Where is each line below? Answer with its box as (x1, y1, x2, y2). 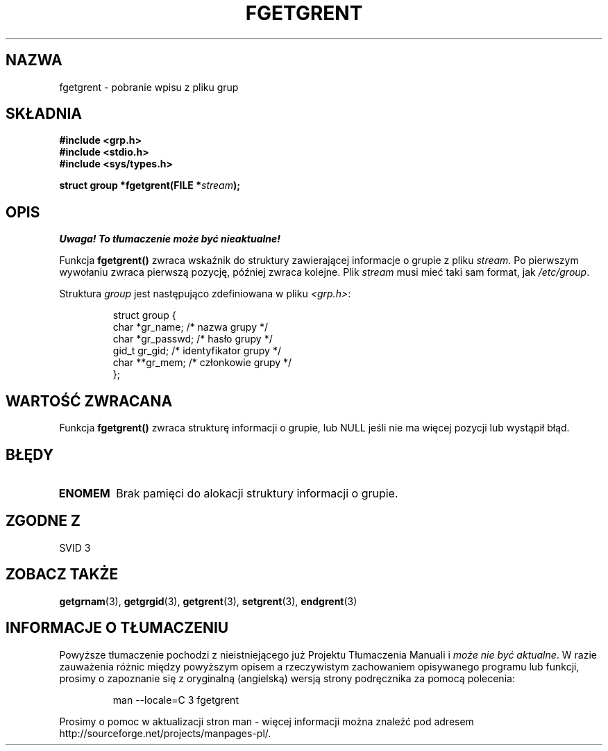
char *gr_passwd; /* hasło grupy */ (112, 333, 273, 345)
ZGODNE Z (6, 512, 81, 530)
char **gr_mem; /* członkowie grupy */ (112, 356, 292, 369)
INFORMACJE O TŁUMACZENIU (6, 619, 229, 637)
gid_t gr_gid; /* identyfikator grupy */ (112, 345, 281, 357)
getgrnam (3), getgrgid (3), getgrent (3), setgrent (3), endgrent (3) (59, 595, 357, 607)
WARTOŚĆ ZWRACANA (6, 392, 173, 410)
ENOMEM (58, 486, 110, 500)
